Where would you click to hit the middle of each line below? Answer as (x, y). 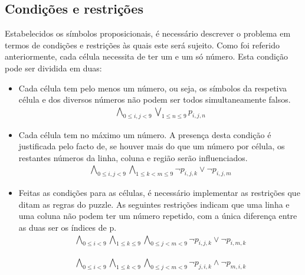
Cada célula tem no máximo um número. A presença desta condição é (145, 134)
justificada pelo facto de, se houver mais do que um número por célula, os (152, 146)
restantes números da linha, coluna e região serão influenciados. (133, 157)
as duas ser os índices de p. (68, 227)
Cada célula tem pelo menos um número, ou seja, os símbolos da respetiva (153, 88)
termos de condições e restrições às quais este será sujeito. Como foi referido (142, 45)
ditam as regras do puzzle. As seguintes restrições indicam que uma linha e (154, 204)
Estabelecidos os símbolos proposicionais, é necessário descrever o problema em (148, 33)
